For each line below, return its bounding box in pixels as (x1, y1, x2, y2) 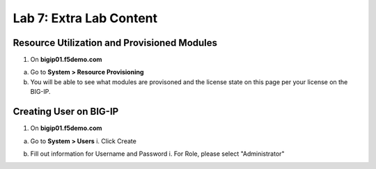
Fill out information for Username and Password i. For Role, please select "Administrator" (30, 150, 285, 158)
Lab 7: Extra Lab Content (13, 10, 158, 26)
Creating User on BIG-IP (13, 106, 119, 118)
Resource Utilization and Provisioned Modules (13, 37, 218, 49)
